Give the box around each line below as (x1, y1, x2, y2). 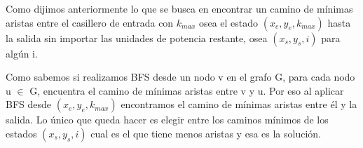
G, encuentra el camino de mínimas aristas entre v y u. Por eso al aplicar (29, 83, 344, 97)
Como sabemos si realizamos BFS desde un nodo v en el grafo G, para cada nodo (6, 69, 355, 84)
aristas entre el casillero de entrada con (6, 15, 174, 29)
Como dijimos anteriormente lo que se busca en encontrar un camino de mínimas (6, 1, 353, 15)
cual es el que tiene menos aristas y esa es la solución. (90, 126, 321, 140)
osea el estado (198, 15, 259, 29)
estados (6, 126, 37, 140)
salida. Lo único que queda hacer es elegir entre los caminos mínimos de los (6, 112, 329, 127)
